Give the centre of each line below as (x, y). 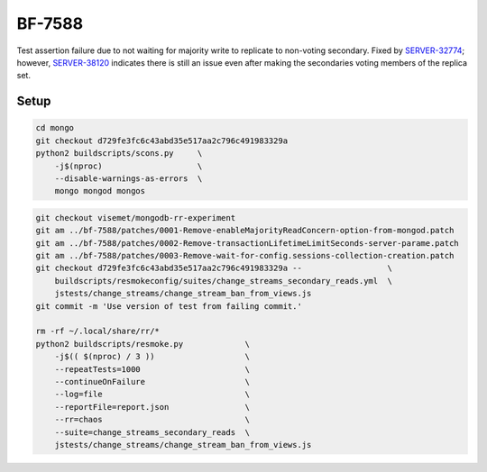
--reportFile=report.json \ (152, 407)
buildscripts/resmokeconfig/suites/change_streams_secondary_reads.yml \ (223, 281)
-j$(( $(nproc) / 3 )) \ (152, 357)
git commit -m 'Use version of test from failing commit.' (169, 306)
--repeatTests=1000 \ (152, 369)
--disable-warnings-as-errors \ (129, 178)
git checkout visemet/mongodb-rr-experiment (136, 218)
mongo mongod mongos (100, 191)
